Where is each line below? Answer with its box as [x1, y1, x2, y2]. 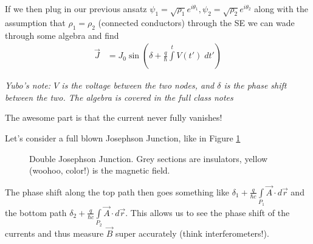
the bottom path [5, 206, 67, 219]
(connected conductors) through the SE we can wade [98, 16, 295, 29]
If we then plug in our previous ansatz [5, 2, 147, 15]
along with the [254, 2, 308, 15]
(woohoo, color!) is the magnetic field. [29, 164, 170, 177]
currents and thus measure [5, 226, 104, 239]
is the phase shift [224, 79, 287, 92]
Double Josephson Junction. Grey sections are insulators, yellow [29, 152, 268, 164]
